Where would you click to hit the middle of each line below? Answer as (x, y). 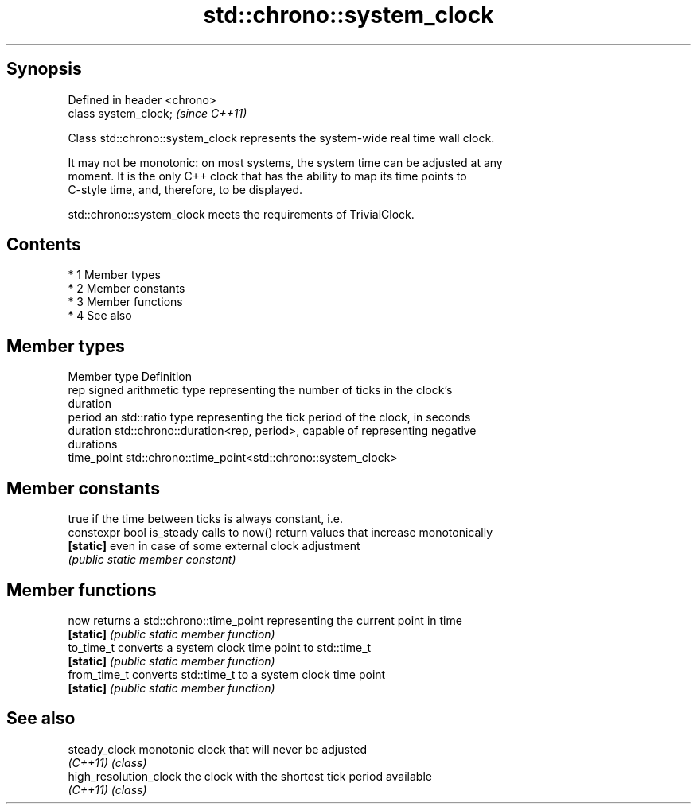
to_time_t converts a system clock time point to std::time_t (220, 647)
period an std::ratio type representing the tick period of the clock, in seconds (269, 417)
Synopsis (44, 69)
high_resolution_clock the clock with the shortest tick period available (250, 776)
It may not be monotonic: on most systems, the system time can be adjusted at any (285, 162)
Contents (44, 245)
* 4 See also (100, 316)
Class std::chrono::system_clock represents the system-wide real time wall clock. (281, 138)
